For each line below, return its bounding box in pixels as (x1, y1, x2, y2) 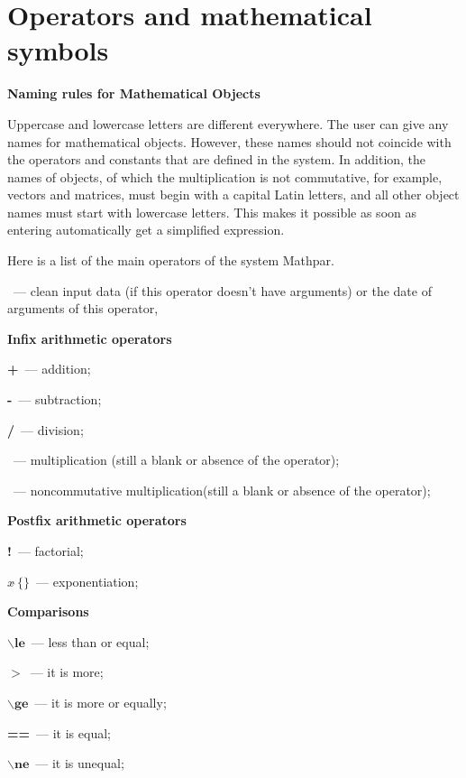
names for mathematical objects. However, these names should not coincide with (7, 132, 452, 151)
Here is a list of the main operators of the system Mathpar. (7, 251, 334, 270)
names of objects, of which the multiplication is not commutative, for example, (7, 167, 443, 186)
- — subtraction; (7, 390, 102, 409)
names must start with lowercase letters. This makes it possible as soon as (7, 202, 416, 221)
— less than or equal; (31, 632, 150, 651)
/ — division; (7, 420, 84, 439)
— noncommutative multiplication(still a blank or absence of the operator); (13, 480, 431, 499)
